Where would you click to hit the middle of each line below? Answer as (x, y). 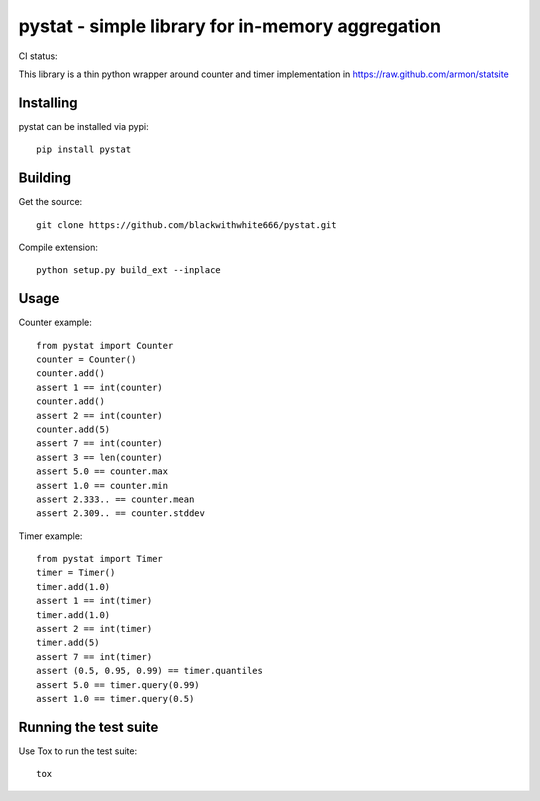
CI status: (38, 56)
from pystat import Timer (100, 559)
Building (45, 178)
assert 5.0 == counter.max (102, 471)
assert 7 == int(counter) (100, 443)
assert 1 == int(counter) (100, 387)
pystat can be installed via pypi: (83, 126)
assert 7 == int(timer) (94, 656)
